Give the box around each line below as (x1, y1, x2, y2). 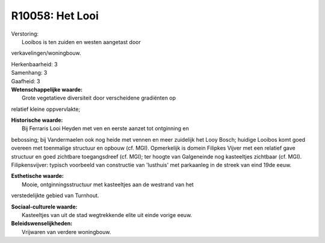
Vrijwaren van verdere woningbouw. (22, 228, 111, 235)
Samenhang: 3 (11, 69, 48, 77)
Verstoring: (11, 30, 39, 37)
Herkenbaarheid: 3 (11, 60, 58, 68)
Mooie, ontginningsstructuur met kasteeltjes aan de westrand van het (22, 181, 194, 188)
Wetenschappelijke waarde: (11, 86, 83, 93)
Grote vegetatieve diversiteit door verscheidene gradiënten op (22, 94, 176, 102)
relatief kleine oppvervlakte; (11, 106, 81, 113)
